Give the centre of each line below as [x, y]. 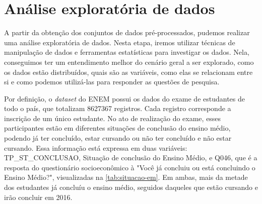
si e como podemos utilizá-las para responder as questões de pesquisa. [112, 82]
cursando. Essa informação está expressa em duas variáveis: [96, 147]
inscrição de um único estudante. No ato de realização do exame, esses [113, 118]
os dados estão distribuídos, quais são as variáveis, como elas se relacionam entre [128, 72]
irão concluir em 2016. [38, 197]
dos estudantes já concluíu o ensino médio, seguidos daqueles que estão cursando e [131, 187]
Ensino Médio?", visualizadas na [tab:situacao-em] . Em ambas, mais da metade [126, 177]
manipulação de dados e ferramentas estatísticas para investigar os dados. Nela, [127, 52]
